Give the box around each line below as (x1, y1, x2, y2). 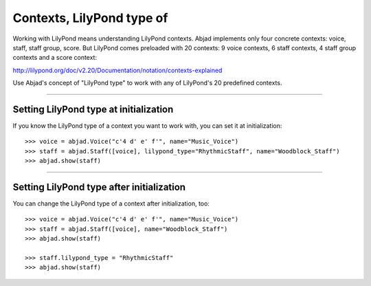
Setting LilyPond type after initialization (12, 181, 185, 192)
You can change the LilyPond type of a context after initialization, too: (12, 199, 210, 208)
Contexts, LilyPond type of (12, 10, 168, 25)
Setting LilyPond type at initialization (12, 103, 174, 115)
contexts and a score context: (12, 54, 98, 62)
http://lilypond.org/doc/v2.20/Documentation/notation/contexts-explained (12, 66, 223, 74)
